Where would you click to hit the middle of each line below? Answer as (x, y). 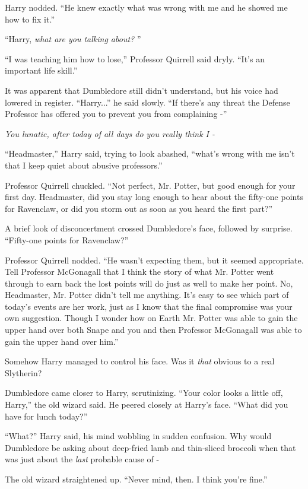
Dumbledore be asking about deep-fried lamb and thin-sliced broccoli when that (150, 447)
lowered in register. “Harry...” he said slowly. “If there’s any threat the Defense (147, 102)
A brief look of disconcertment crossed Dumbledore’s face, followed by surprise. (149, 228)
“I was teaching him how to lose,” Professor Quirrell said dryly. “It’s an (135, 58)
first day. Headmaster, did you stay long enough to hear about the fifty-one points (154, 197)
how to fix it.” (30, 19)
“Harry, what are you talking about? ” (73, 39)
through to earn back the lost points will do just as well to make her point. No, (149, 283)
